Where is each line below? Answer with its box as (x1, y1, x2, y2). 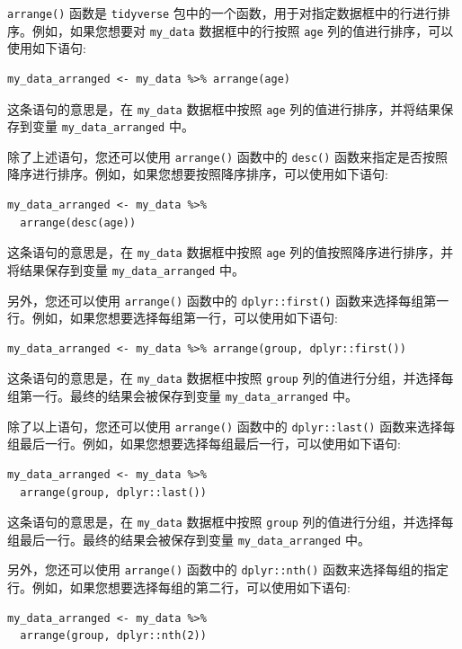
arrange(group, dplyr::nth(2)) (20, 629, 207, 643)
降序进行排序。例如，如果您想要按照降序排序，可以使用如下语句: (7, 164, 388, 183)
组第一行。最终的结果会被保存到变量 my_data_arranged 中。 (7, 387, 358, 405)
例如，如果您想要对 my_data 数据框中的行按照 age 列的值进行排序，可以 (31, 21, 454, 40)
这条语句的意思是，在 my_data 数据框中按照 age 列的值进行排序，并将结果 (7, 99, 441, 118)
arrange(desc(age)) (20, 216, 137, 229)
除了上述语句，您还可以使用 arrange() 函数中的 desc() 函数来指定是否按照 (7, 147, 449, 165)
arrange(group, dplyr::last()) (20, 485, 207, 499)
